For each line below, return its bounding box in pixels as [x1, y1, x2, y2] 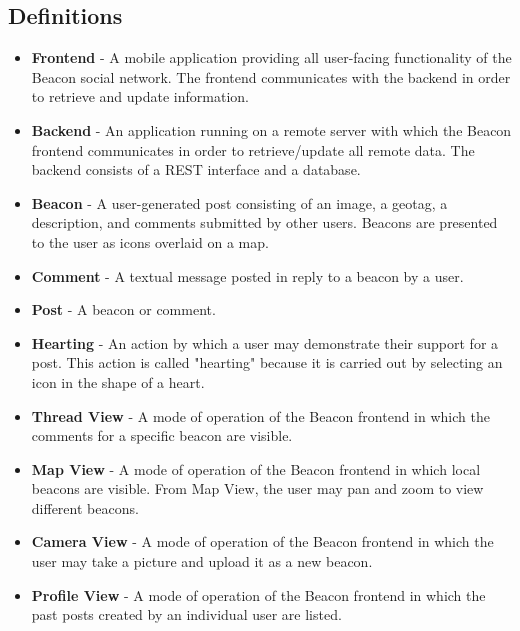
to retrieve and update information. [31, 86, 249, 107]
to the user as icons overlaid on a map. [31, 231, 269, 252]
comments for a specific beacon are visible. [31, 425, 293, 446]
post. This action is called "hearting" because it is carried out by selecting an [31, 352, 503, 373]
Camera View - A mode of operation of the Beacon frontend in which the [31, 531, 494, 552]
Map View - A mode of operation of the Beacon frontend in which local [31, 458, 481, 479]
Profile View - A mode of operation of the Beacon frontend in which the [31, 584, 486, 605]
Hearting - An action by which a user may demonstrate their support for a [31, 332, 499, 353]
